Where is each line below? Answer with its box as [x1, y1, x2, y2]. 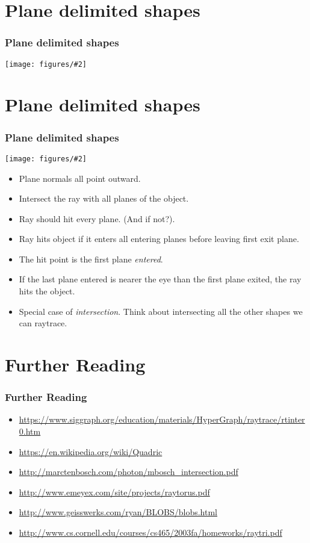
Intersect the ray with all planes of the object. [19, 192, 189, 205]
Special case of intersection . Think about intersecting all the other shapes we [19, 305, 303, 317]
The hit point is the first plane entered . [19, 252, 163, 265]
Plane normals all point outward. [19, 172, 141, 184]
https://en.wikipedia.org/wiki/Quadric [19, 445, 163, 458]
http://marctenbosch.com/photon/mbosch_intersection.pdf [19, 465, 238, 478]
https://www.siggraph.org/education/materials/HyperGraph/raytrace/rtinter [19, 413, 305, 426]
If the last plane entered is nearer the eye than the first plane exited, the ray [19, 273, 302, 285]
